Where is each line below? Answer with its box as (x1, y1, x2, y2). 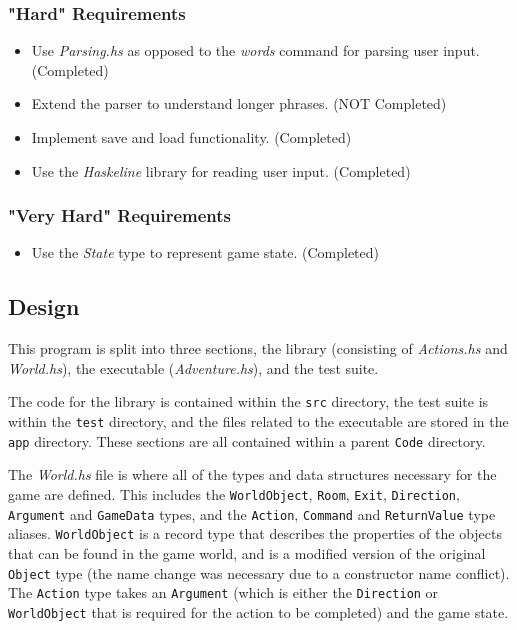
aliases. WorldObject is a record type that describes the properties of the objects (8, 523, 503, 544)
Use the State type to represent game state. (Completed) (31, 242, 379, 263)
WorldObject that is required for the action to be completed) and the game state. (8, 601, 509, 622)
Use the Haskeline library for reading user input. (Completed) (31, 160, 411, 181)
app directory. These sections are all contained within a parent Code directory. (8, 430, 486, 451)
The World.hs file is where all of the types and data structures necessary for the (8, 464, 497, 485)
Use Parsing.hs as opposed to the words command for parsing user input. (31, 40, 480, 61)
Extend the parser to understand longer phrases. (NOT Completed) (31, 93, 447, 114)
